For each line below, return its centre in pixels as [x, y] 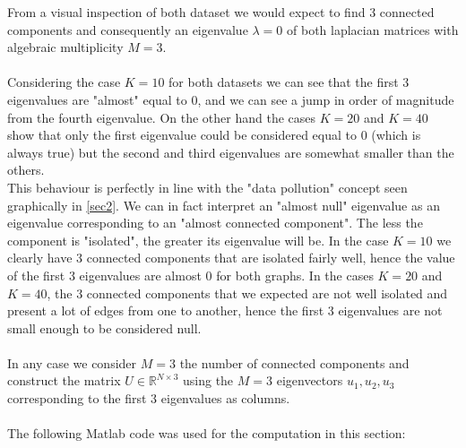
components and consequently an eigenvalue [128, 29]
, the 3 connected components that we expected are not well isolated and [247, 293]
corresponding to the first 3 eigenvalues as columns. [149, 398]
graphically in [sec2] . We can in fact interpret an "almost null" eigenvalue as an [224, 205]
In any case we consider [72, 362]
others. [26, 170]
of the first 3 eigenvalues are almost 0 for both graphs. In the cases [190, 275]
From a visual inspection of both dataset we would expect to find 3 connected [221, 12]
